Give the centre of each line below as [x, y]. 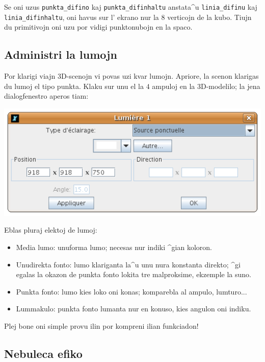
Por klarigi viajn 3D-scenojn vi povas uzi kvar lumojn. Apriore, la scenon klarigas [131, 76]
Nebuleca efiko [43, 353]
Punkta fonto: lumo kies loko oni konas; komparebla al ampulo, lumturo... [131, 291]
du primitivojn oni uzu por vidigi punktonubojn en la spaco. [98, 27]
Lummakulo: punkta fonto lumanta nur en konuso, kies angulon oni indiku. [134, 309]
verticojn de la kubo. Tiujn [209, 17]
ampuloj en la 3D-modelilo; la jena [206, 86]
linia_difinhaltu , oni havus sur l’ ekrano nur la [82, 17]
